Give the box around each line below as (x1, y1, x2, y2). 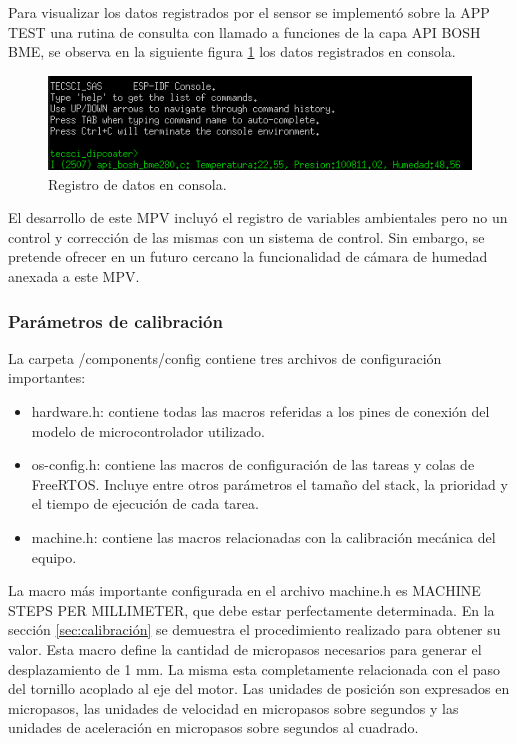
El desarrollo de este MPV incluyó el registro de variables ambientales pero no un (8, 207, 508, 228)
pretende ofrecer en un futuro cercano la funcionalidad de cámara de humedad (8, 246, 488, 267)
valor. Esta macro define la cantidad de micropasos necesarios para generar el (8, 639, 482, 659)
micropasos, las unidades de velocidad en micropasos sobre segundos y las (8, 697, 459, 718)
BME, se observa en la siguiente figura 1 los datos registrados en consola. (8, 41, 456, 62)
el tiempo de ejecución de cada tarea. (31, 493, 259, 514)
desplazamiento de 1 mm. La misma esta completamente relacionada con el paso (8, 658, 501, 679)
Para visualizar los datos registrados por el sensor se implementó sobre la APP (8, 2, 490, 22)
